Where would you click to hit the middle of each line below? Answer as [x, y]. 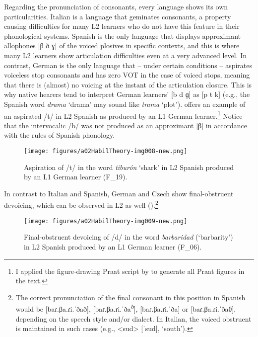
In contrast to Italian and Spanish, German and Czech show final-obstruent [119, 193]
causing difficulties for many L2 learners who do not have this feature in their [122, 26]
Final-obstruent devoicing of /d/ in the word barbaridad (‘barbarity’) [129, 237]
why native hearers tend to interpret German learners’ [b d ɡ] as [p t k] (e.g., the [127, 94]
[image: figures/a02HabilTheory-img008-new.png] [106, 151]
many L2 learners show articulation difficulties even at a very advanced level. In [125, 55]
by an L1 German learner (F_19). [76, 177]
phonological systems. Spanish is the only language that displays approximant [123, 36]
